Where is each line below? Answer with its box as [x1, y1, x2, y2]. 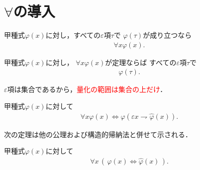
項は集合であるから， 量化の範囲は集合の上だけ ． [7, 84, 167, 94]
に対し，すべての [45, 30, 101, 40]
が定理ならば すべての [105, 57, 177, 67]
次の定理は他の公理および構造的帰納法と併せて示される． [4, 129, 192, 139]
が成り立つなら [143, 30, 192, 40]
